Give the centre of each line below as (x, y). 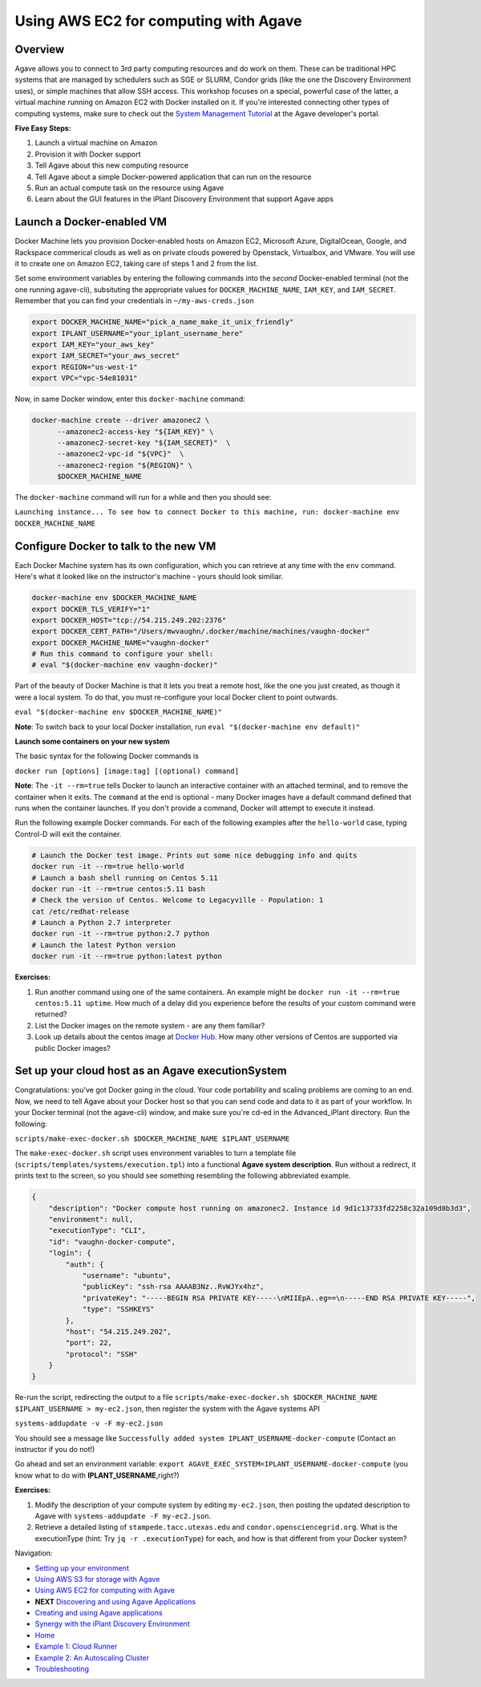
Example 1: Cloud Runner (76, 1646)
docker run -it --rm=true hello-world (108, 867)
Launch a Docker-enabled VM (91, 222)
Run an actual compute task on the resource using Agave (129, 188)
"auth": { (85, 1264)
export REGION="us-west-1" (85, 367)
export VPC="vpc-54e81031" (85, 378)
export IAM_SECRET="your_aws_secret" (106, 356)
